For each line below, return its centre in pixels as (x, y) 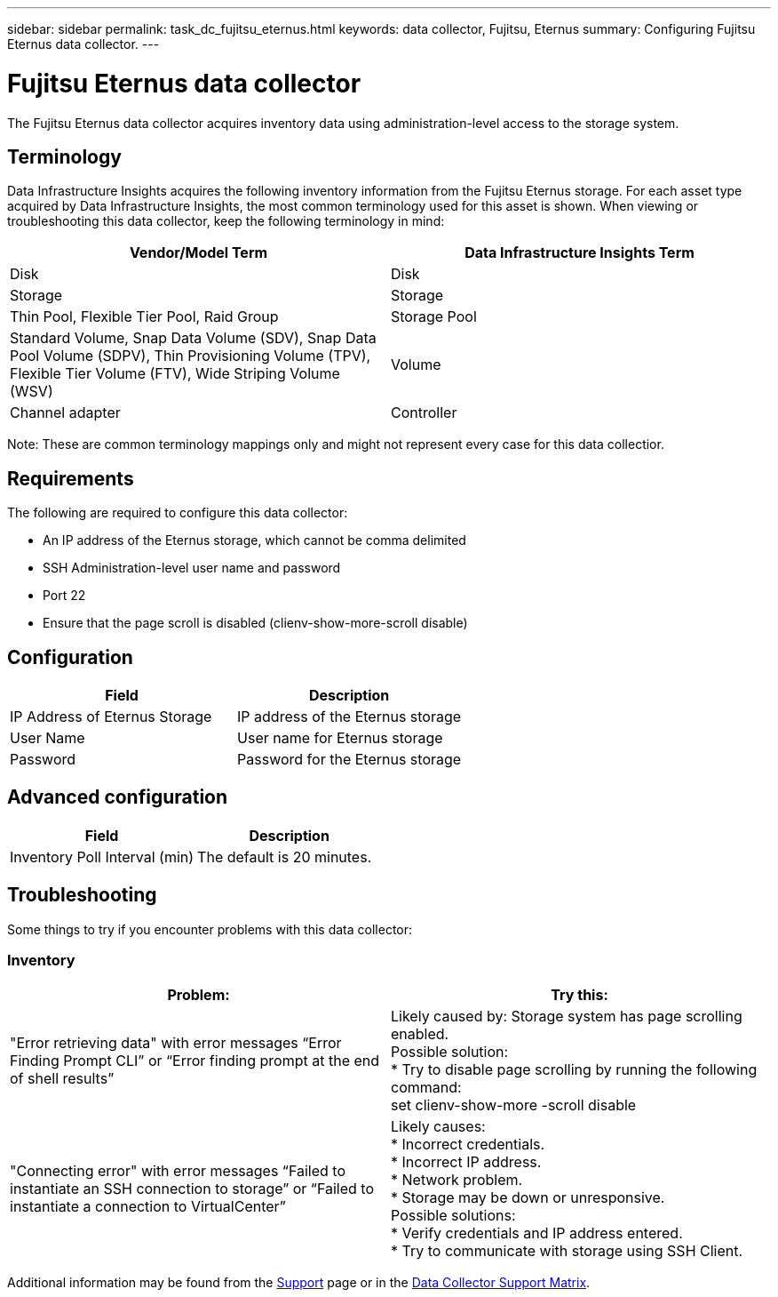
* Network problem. (457, 1180)
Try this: (580, 995)
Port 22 (64, 596)
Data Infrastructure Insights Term (580, 253)
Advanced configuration (118, 797)
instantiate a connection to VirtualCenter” (148, 1207)
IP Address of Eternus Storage (111, 717)
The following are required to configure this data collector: (178, 513)
